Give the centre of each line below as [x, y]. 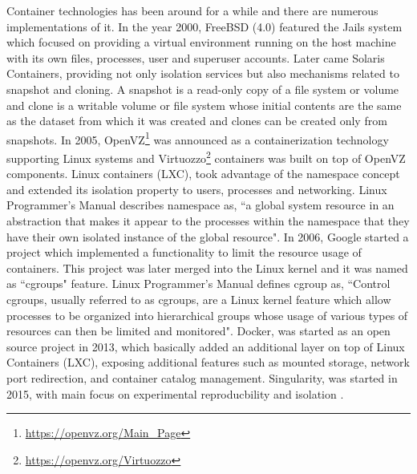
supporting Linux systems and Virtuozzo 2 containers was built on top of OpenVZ [206, 157]
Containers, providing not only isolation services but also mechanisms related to [203, 73]
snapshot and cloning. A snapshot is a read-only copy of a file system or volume [203, 89]
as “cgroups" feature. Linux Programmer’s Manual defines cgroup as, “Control [198, 284]
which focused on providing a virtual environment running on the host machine [201, 42]
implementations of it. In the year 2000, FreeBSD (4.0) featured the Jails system [204, 26]
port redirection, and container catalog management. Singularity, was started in [202, 377]
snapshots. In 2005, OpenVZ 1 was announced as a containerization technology [198, 138]
